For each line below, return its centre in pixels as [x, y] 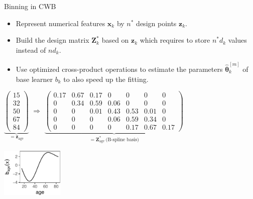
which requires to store [175, 40]
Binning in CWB [30, 6]
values [237, 40]
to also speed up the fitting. [106, 79]
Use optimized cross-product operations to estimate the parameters [119, 69]
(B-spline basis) [122, 139]
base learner [34, 79]
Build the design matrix [52, 40]
